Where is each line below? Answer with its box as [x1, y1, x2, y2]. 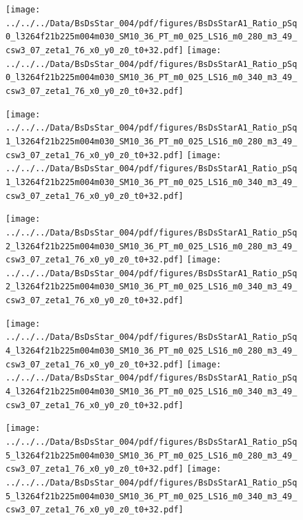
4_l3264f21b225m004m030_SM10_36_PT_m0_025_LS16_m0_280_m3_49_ [6, 346, 297, 356]
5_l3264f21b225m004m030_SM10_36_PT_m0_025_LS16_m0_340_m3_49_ [6, 491, 297, 501]
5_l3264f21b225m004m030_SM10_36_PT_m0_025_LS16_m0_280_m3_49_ [6, 450, 297, 461]
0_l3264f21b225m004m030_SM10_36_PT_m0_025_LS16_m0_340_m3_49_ [6, 73, 297, 83]
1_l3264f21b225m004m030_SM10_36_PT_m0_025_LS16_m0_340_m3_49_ [6, 177, 297, 187]
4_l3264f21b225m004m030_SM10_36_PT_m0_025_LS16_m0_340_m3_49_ [6, 387, 297, 397]
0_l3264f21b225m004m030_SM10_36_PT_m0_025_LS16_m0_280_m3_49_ [6, 32, 297, 42]
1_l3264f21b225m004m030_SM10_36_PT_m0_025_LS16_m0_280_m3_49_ [6, 136, 297, 146]
